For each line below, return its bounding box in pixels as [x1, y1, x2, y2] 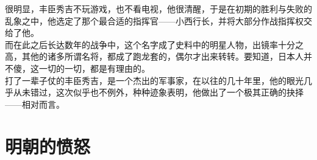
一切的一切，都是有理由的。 [38, 61, 150, 74]
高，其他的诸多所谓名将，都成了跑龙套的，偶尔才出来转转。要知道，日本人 [5, 50, 304, 63]
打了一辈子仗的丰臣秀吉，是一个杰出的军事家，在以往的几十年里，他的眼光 [5, 74, 304, 86]
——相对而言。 [5, 97, 65, 110]
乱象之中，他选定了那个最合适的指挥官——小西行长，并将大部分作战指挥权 [5, 14, 304, 27]
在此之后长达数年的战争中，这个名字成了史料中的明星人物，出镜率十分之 [13, 38, 304, 50]
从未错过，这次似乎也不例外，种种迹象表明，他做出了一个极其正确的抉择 [13, 86, 304, 99]
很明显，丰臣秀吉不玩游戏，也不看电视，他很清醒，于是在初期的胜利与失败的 [5, 2, 312, 15]
